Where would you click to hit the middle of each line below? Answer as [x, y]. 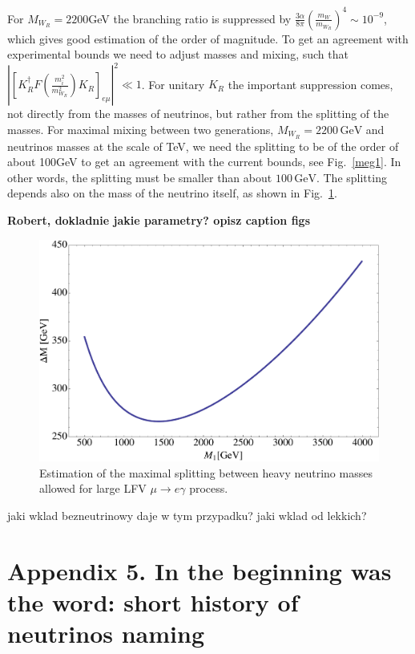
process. [209, 488]
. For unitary [173, 84]
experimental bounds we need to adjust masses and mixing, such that [178, 54]
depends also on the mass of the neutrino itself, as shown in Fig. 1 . [172, 193]
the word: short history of [153, 601]
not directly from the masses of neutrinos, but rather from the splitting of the [198, 114]
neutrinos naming [106, 633]
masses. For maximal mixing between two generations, [141, 129]
